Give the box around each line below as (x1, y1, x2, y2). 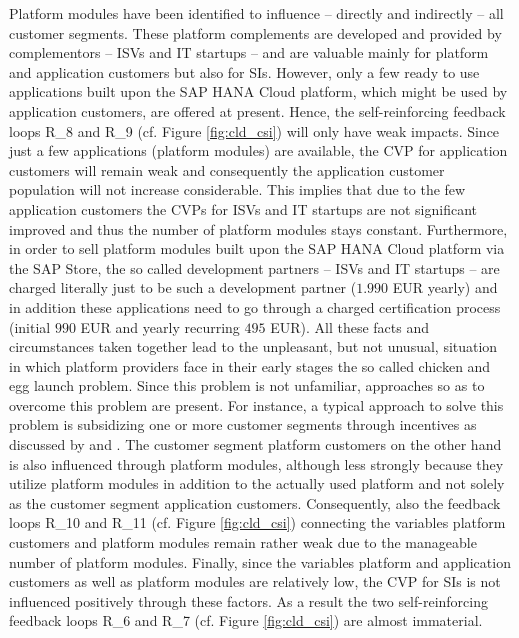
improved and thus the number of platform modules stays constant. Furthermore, (9, 218, 508, 239)
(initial (9, 316, 51, 337)
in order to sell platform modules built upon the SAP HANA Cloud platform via (9, 238, 505, 259)
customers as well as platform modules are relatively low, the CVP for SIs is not (9, 571, 501, 592)
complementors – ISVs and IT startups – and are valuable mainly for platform (9, 42, 489, 63)
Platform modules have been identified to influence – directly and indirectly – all (9, 3, 504, 23)
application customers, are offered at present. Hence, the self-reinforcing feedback (9, 100, 506, 121)
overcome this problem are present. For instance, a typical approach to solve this (9, 394, 504, 415)
